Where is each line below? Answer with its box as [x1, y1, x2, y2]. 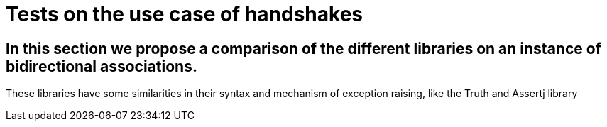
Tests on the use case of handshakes [6, 2, 363, 26]
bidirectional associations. [6, 57, 197, 75]
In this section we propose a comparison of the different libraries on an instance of [6, 39, 602, 57]
